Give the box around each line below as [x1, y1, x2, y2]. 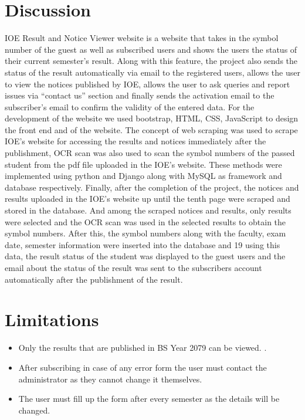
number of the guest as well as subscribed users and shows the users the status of [5, 43, 297, 55]
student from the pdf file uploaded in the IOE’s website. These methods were [5, 158, 282, 170]
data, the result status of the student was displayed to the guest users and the [5, 250, 286, 262]
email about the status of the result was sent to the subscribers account [5, 262, 262, 273]
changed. [18, 404, 50, 416]
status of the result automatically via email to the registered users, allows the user [5, 66, 300, 78]
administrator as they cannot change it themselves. [18, 372, 202, 385]
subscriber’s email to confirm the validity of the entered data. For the [5, 100, 255, 113]
